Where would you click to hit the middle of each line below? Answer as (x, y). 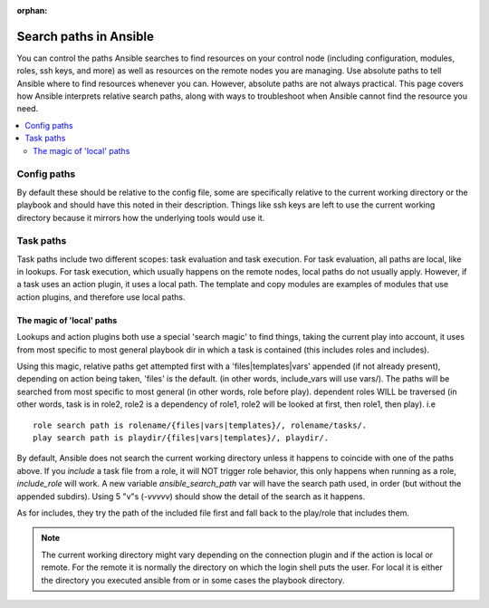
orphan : (32, 10)
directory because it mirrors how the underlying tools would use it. (141, 217)
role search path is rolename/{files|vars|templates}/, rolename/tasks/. (200, 425)
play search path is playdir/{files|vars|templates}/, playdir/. (181, 438)
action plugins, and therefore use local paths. (101, 297)
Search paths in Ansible (85, 36)
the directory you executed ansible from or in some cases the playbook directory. (193, 580)
